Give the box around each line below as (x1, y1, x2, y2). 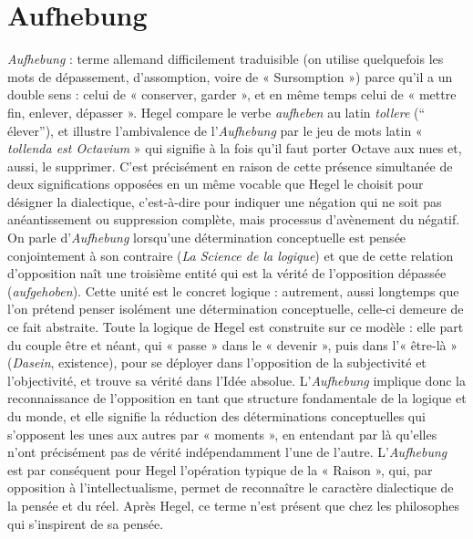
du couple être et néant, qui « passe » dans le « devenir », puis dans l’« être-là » (7, 335, 458, 354)
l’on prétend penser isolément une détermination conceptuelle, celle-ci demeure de (7, 299, 464, 318)
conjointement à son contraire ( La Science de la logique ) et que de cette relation (7, 245, 454, 264)
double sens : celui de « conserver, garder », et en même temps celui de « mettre (7, 85, 457, 104)
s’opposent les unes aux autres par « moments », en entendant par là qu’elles (7, 424, 437, 443)
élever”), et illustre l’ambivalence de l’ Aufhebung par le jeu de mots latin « (7, 120, 423, 140)
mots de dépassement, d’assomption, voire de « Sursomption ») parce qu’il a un (7, 67, 453, 86)
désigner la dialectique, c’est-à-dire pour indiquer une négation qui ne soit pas (7, 192, 442, 211)
